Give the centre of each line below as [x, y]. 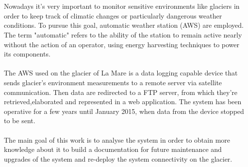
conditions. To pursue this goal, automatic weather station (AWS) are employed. [124, 25]
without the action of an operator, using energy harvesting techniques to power [122, 44]
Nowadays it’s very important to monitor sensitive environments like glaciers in [122, 6]
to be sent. [20, 121]
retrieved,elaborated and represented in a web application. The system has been [123, 102]
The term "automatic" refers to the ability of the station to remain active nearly [123, 34]
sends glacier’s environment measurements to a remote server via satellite [113, 82]
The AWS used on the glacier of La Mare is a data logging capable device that [121, 73]
